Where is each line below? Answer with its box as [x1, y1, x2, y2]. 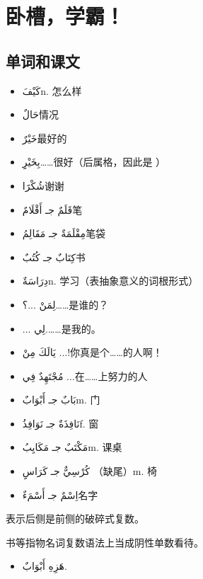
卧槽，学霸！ [6, 1, 125, 30]
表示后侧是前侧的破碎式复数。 [6, 511, 144, 526]
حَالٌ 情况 [22, 107, 59, 122]
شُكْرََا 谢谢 [22, 178, 64, 193]
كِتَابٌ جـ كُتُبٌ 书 [22, 249, 86, 264]
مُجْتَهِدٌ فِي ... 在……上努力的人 [22, 368, 148, 383]
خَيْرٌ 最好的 [22, 130, 67, 145]
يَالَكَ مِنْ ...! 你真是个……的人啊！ [22, 345, 163, 360]
